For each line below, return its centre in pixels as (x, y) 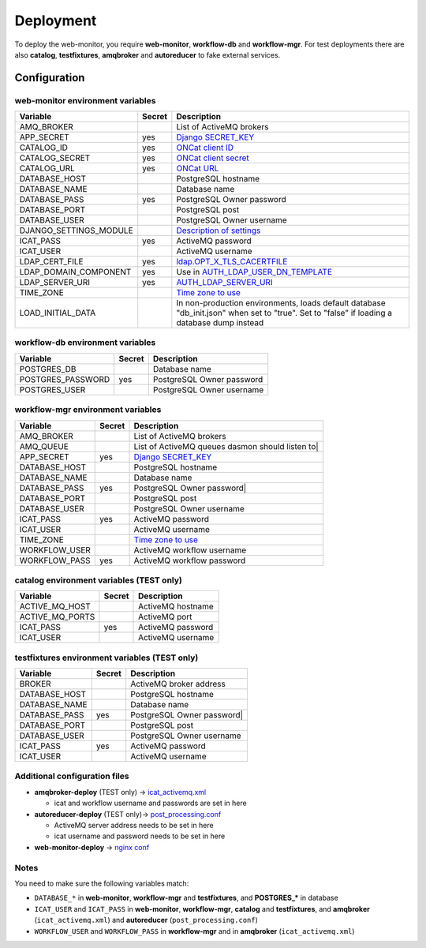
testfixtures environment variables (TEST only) (106, 658)
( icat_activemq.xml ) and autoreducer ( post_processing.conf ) (146, 920)
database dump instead (220, 323)
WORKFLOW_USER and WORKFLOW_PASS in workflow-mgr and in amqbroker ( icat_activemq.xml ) (194, 931)
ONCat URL (198, 168)
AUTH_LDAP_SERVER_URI (224, 283)
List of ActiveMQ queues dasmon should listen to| (226, 446)
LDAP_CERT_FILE (51, 262)
